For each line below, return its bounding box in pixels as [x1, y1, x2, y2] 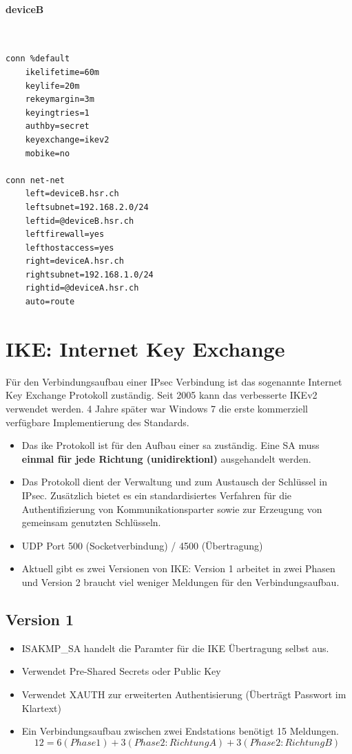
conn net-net [6, 175, 65, 185]
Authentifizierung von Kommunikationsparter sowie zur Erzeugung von [21, 501, 322, 516]
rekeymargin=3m [25, 94, 94, 105]
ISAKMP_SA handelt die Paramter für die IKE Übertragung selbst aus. [21, 640, 329, 655]
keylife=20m [25, 81, 80, 91]
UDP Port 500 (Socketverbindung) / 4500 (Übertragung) [21, 538, 263, 552]
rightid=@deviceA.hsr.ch [25, 283, 139, 293]
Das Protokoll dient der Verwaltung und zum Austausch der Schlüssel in [21, 474, 327, 489]
